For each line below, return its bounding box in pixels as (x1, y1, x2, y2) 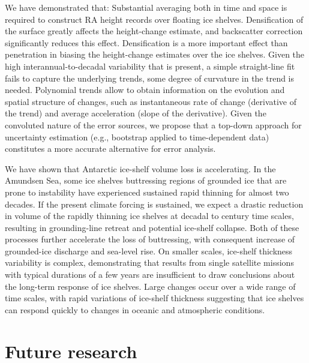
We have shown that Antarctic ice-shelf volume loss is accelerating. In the (5, 162, 276, 175)
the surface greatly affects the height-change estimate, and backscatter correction (5, 25, 303, 37)
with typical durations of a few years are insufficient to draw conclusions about (5, 268, 295, 281)
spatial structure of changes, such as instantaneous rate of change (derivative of (5, 95, 297, 107)
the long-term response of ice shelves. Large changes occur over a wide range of (5, 280, 296, 292)
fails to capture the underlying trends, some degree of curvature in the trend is (5, 71, 295, 84)
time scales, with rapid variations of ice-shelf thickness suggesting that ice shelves (5, 292, 304, 304)
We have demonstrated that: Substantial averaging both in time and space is (5, 1, 287, 13)
